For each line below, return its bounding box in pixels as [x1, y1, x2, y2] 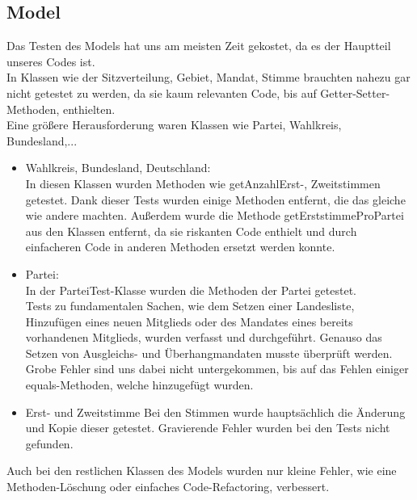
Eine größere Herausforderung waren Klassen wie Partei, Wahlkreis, [6, 116, 342, 133]
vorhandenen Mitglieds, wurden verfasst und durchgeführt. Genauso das [25, 329, 382, 346]
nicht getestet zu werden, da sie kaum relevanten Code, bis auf [6, 84, 317, 101]
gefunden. [25, 435, 74, 452]
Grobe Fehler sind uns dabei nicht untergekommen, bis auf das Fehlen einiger [25, 360, 409, 377]
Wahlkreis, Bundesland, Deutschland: [25, 159, 211, 176]
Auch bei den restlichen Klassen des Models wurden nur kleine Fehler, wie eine [6, 462, 397, 479]
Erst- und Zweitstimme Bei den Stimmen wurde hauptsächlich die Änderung [25, 403, 406, 420]
